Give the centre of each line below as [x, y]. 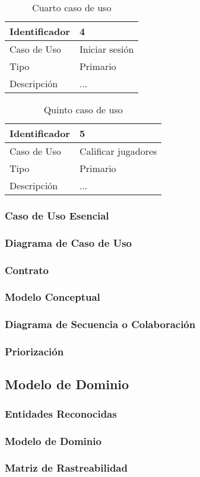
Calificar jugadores [118, 151]
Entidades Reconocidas [61, 413]
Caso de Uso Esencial [57, 215]
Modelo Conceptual [53, 297]
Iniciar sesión [107, 49]
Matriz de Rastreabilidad [66, 468]
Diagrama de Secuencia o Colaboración [100, 324]
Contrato [27, 270]
